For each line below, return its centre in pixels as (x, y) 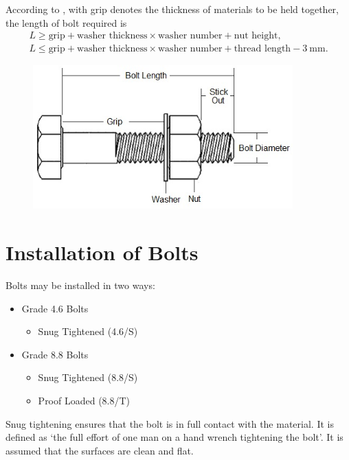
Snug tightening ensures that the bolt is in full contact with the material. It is (170, 423)
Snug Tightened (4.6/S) (88, 331)
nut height (256, 36)
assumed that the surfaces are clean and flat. (100, 450)
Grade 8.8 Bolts (55, 354)
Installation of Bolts (102, 252)
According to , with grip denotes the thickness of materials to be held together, (172, 9)
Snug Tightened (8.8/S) (88, 377)
